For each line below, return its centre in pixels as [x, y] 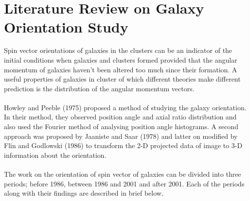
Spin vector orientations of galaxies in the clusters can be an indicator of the [118, 50]
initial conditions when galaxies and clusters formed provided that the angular [121, 59]
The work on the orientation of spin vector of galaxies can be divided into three [123, 174]
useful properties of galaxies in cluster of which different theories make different [122, 79]
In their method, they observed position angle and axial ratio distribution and [120, 117]
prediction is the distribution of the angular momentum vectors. [99, 88]
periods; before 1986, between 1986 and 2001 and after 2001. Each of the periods [124, 183]
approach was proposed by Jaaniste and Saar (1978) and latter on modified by [121, 136]
